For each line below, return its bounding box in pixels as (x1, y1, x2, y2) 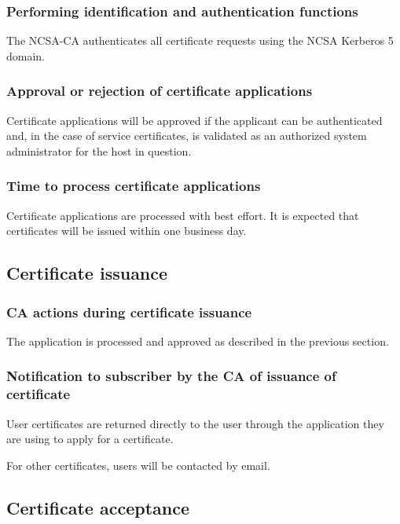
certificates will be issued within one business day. (6, 222, 247, 239)
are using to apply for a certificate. (6, 431, 174, 447)
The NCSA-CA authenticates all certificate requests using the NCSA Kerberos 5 (6, 32, 394, 49)
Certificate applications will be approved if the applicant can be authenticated (6, 112, 383, 128)
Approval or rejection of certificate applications (6, 81, 313, 101)
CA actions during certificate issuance (6, 302, 252, 321)
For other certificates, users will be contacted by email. (6, 456, 270, 473)
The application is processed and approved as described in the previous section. (6, 332, 389, 349)
